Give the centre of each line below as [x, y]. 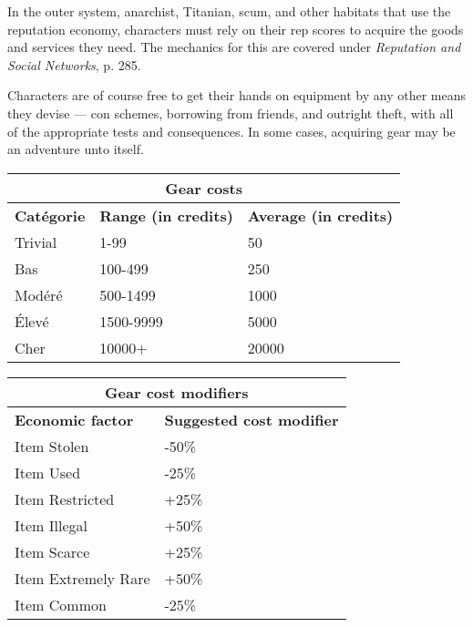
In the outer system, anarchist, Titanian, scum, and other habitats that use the [229, 11]
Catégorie [50, 215]
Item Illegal [51, 525]
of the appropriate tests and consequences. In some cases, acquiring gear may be [231, 131]
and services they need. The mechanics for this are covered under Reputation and [234, 47]
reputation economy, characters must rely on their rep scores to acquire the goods [236, 29]
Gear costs [204, 188]
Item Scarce [52, 551]
